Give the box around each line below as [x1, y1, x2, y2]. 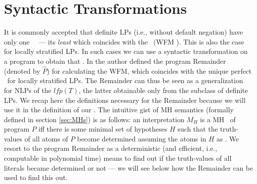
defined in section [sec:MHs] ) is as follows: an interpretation [4, 114, 184, 124]
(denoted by [4, 65, 41, 76]
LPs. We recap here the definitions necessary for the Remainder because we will [4, 94, 246, 105]
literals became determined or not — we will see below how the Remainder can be [4, 162, 253, 173]
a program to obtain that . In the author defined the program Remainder [4, 55, 226, 66]
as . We [216, 133, 239, 143]
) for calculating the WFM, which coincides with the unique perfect [46, 65, 252, 76]
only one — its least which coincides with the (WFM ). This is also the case [4, 36, 244, 46]
